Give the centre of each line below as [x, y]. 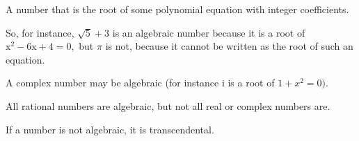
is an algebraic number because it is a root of [209, 32]
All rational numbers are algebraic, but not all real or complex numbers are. [168, 105]
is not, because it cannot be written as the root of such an [229, 46]
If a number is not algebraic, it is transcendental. [110, 129]
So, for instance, [40, 32]
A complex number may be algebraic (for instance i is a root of [140, 83]
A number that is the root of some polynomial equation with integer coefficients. [177, 9]
